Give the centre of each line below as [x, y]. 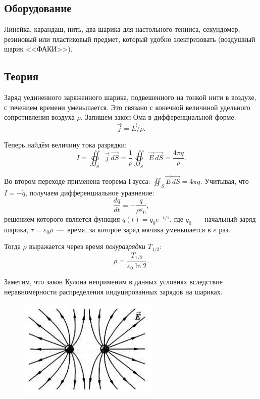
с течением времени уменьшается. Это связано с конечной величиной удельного [127, 107]
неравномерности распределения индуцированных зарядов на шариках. [113, 292]
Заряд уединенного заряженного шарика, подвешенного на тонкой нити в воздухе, [130, 97]
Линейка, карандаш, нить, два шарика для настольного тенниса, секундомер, [122, 29]
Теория [21, 76]
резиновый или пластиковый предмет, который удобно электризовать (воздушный [130, 39]
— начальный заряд [225, 218]
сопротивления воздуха [39, 117]
